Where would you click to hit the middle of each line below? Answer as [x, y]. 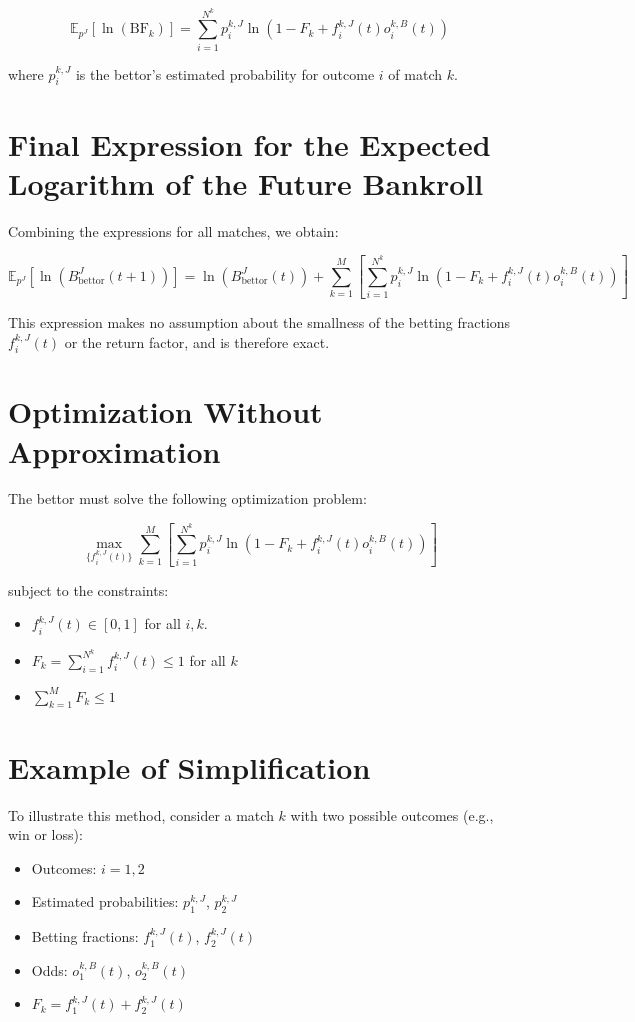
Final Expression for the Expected [249, 143]
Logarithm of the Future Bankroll [246, 182]
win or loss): [45, 834]
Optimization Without [165, 411]
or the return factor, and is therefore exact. [197, 341]
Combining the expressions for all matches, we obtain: [173, 230]
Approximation [114, 450]
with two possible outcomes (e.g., [392, 814]
